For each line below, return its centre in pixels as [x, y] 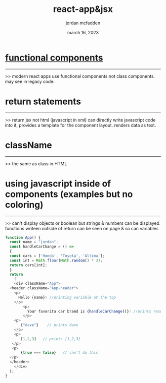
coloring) [24, 205]
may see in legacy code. [30, 81]
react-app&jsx [83, 9]
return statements [43, 101]
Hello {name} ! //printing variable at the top [67, 297]
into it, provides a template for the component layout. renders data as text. [81, 125]
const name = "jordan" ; [34, 242]
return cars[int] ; [29, 265]
